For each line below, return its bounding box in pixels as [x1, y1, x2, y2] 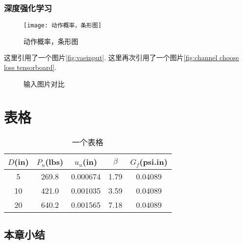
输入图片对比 [23, 78, 65, 89]
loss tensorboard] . [4, 62, 57, 72]
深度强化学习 [4, 1, 52, 14]
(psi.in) [139, 156, 168, 168]
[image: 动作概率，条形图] [23, 22, 102, 29]
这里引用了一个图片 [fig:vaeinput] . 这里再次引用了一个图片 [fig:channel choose [4, 52, 239, 63]
